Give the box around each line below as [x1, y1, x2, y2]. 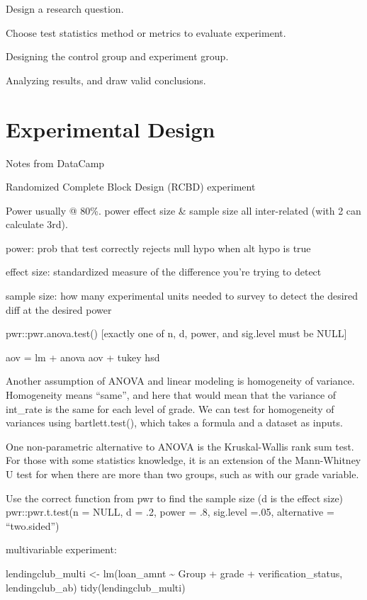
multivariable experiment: [6, 542, 117, 557]
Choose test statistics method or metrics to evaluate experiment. [6, 25, 286, 40]
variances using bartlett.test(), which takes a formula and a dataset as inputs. [6, 415, 343, 430]
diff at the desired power [6, 302, 112, 317]
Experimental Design [6, 114, 215, 143]
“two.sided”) [6, 518, 60, 533]
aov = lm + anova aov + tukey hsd [6, 349, 160, 364]
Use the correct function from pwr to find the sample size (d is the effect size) [6, 490, 344, 505]
